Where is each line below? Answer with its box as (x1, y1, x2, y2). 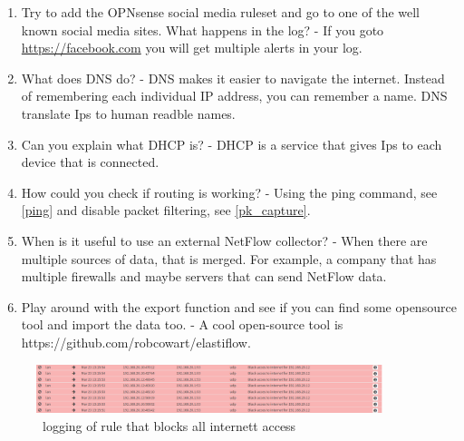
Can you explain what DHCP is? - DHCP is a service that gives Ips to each (21, 134, 442, 153)
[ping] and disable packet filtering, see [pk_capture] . (21, 201, 311, 220)
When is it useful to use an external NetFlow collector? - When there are (21, 230, 428, 250)
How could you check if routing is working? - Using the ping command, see (21, 182, 438, 201)
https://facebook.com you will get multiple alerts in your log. (21, 38, 362, 57)
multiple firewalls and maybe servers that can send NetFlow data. (21, 267, 387, 286)
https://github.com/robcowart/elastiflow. (21, 332, 251, 351)
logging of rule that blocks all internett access (42, 416, 296, 435)
